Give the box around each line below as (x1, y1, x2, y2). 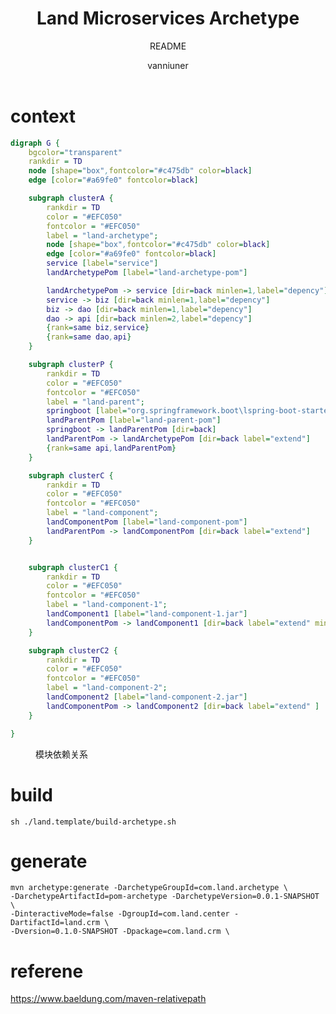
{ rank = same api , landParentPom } (46, 443, 177, 453)
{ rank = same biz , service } (46, 323, 150, 333)
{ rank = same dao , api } (46, 332, 132, 342)
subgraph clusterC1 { (28, 562, 118, 572)
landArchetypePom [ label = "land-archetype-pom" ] (46, 268, 248, 278)
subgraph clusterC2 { (28, 645, 118, 656)
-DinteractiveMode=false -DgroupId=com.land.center (10, 909, 230, 919)
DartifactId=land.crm (10, 918, 101, 928)
